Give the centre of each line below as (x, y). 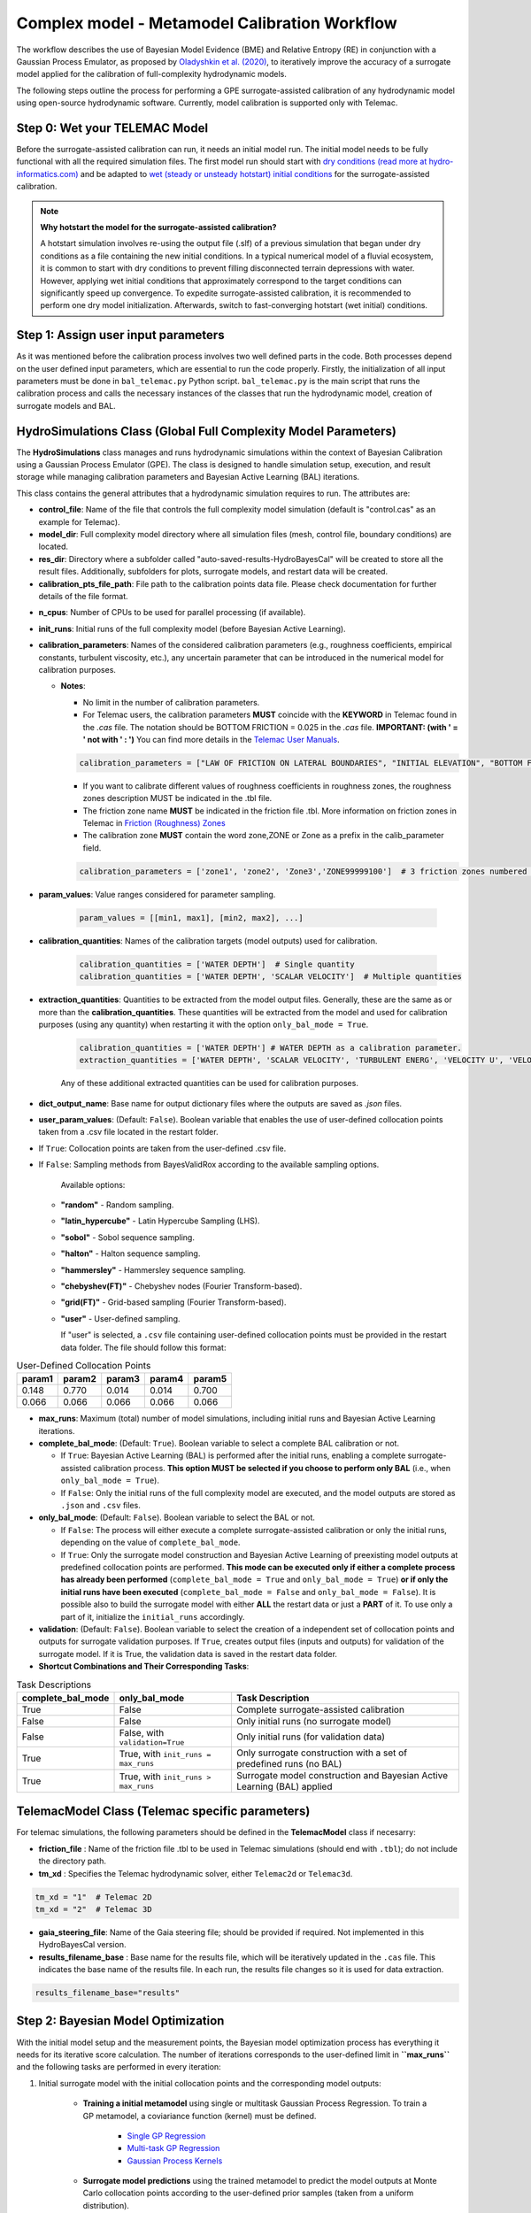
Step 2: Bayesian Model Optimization (120, 2021)
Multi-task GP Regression (173, 2148)
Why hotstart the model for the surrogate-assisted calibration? (158, 227)
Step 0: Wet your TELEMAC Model (112, 128)
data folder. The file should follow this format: (143, 1347)
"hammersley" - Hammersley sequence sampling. (153, 1269)
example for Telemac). (79, 521)
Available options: (93, 1184)
